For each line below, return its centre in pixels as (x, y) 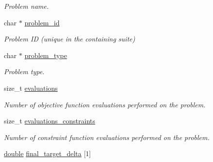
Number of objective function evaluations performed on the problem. (105, 104)
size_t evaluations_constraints (50, 121)
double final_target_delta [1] (47, 153)
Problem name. (26, 6)
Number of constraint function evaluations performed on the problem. (107, 137)
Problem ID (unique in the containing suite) (70, 39)
